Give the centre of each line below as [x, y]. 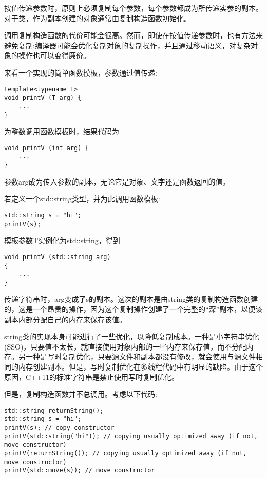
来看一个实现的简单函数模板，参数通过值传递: [81, 72]
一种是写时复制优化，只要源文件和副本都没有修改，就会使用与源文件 [140, 356]
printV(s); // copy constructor [59, 428]
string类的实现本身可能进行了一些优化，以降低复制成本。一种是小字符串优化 [132, 336]
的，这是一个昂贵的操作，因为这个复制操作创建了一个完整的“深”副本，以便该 [133, 309]
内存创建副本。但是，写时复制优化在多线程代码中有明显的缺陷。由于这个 [140, 367]
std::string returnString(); [54, 410]
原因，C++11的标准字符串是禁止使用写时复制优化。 [91, 376]
